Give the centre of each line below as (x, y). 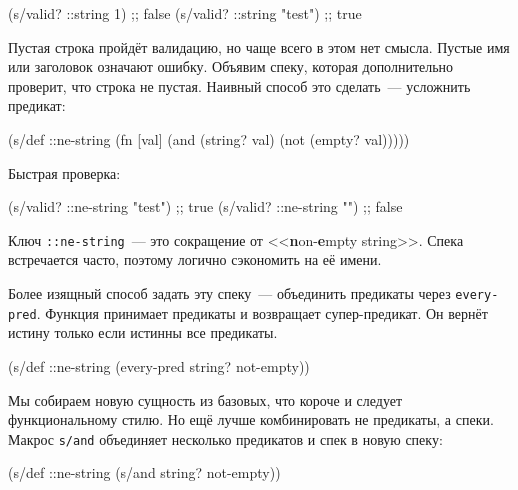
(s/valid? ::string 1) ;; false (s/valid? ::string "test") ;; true (185, 13)
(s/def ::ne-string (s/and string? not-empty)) (144, 472)
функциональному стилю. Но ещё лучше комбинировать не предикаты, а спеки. (251, 419)
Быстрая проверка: (64, 172)
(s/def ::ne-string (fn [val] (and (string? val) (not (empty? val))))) (209, 138)
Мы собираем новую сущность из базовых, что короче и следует (205, 399)
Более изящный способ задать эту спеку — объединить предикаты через (229, 293)
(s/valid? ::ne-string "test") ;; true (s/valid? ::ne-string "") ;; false (205, 206)
